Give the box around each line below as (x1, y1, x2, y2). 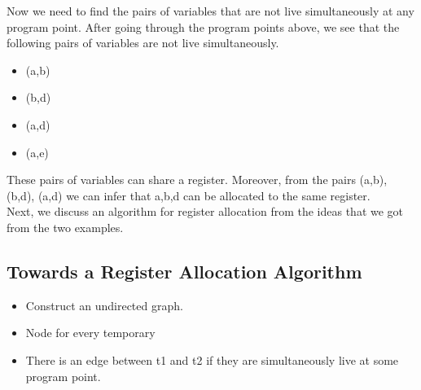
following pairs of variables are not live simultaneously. (7, 34, 279, 51)
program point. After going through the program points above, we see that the (7, 18, 400, 35)
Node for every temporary (25, 324, 156, 341)
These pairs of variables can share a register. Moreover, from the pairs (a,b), (7, 171, 388, 188)
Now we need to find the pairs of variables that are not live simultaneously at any (7, 2, 414, 19)
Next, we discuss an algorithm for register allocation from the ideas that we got (7, 203, 404, 220)
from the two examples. (7, 218, 124, 235)
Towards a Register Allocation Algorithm (7, 258, 362, 283)
